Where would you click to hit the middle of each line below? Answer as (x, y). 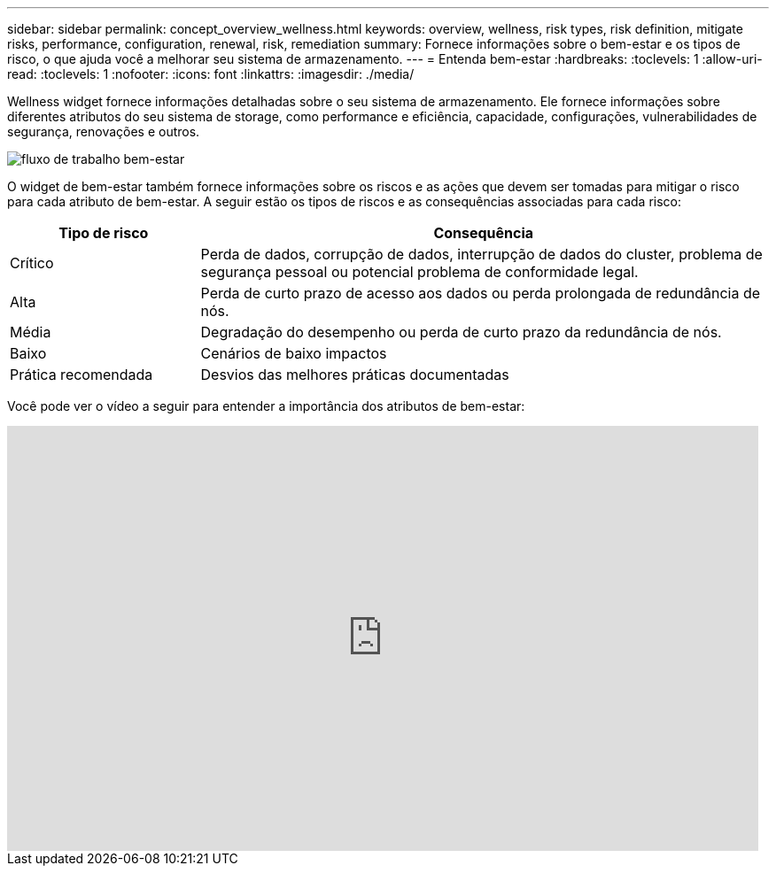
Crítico (32, 263)
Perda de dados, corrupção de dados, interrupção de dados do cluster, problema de (481, 254)
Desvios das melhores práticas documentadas (355, 375)
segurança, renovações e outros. (104, 131)
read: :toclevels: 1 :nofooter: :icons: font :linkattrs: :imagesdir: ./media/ (211, 74)
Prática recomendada (81, 375)
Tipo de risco (104, 233)
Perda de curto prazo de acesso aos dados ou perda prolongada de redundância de (481, 293)
